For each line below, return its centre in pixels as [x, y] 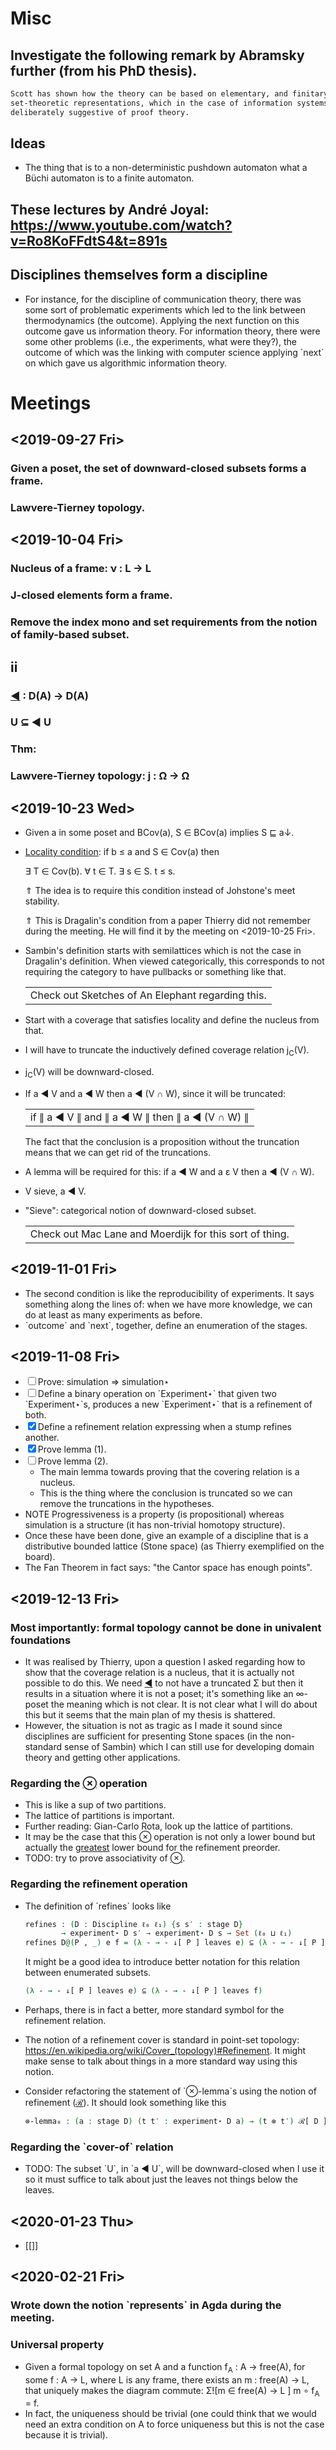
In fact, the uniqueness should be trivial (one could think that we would [170, 2414]
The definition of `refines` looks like [98, 1906]
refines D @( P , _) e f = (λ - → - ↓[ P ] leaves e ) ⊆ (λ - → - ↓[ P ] [175, 1943]
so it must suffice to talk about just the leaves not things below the [161, 2179]
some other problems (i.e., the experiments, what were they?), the [160, 341]
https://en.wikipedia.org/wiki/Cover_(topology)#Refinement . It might [165, 2051]
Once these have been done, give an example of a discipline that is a [166, 1536]
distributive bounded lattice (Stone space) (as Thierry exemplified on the [174, 1546]
